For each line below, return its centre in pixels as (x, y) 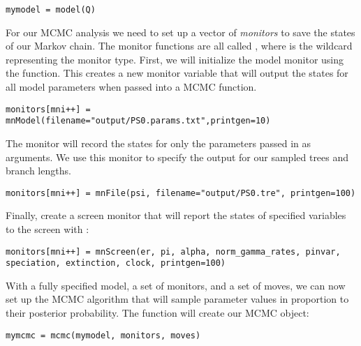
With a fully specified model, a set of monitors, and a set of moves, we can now (176, 285)
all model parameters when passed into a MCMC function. (131, 87)
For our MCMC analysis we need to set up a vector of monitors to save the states (180, 32)
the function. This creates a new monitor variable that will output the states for (177, 73)
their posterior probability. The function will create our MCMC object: (157, 313)
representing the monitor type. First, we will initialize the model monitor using (175, 59)
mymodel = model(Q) (51, 10)
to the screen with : (47, 228)
